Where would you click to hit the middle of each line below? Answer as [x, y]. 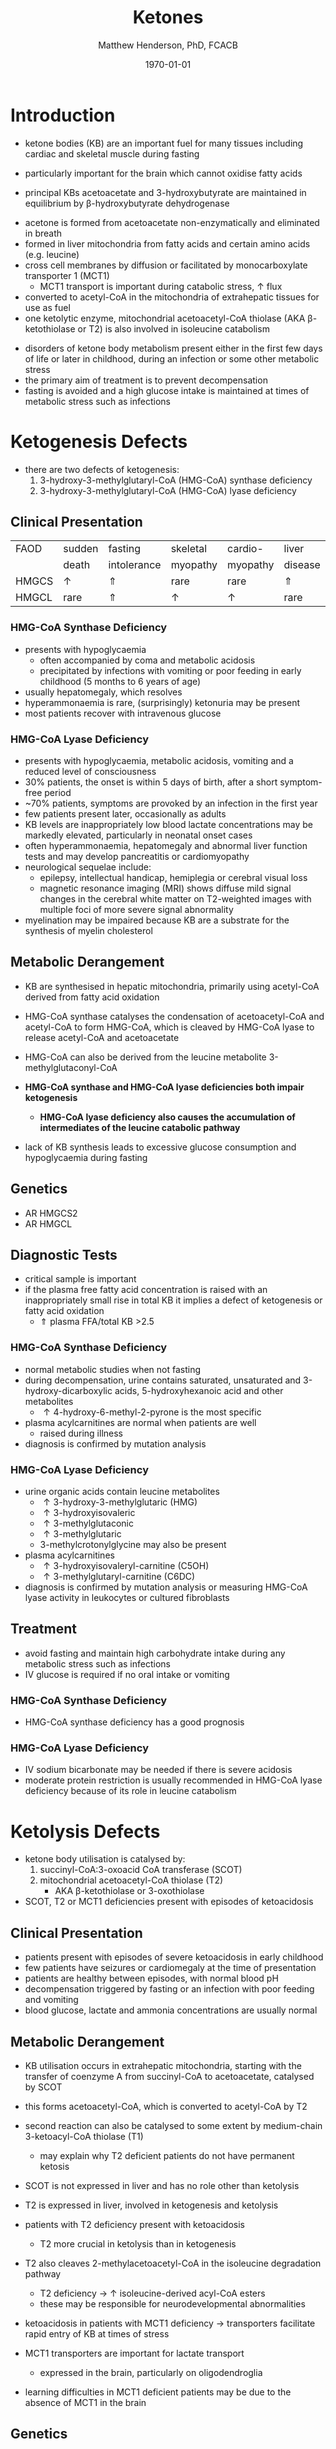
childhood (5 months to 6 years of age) [120, 681]
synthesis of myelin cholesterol [88, 931]
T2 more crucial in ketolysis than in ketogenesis [138, 2244]
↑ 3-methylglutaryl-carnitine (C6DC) [119, 1577]
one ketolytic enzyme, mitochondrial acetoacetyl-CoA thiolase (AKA [165, 318]
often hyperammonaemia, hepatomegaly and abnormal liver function [166, 846]
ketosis [54, 2167]
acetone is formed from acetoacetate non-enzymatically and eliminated [172, 222]
